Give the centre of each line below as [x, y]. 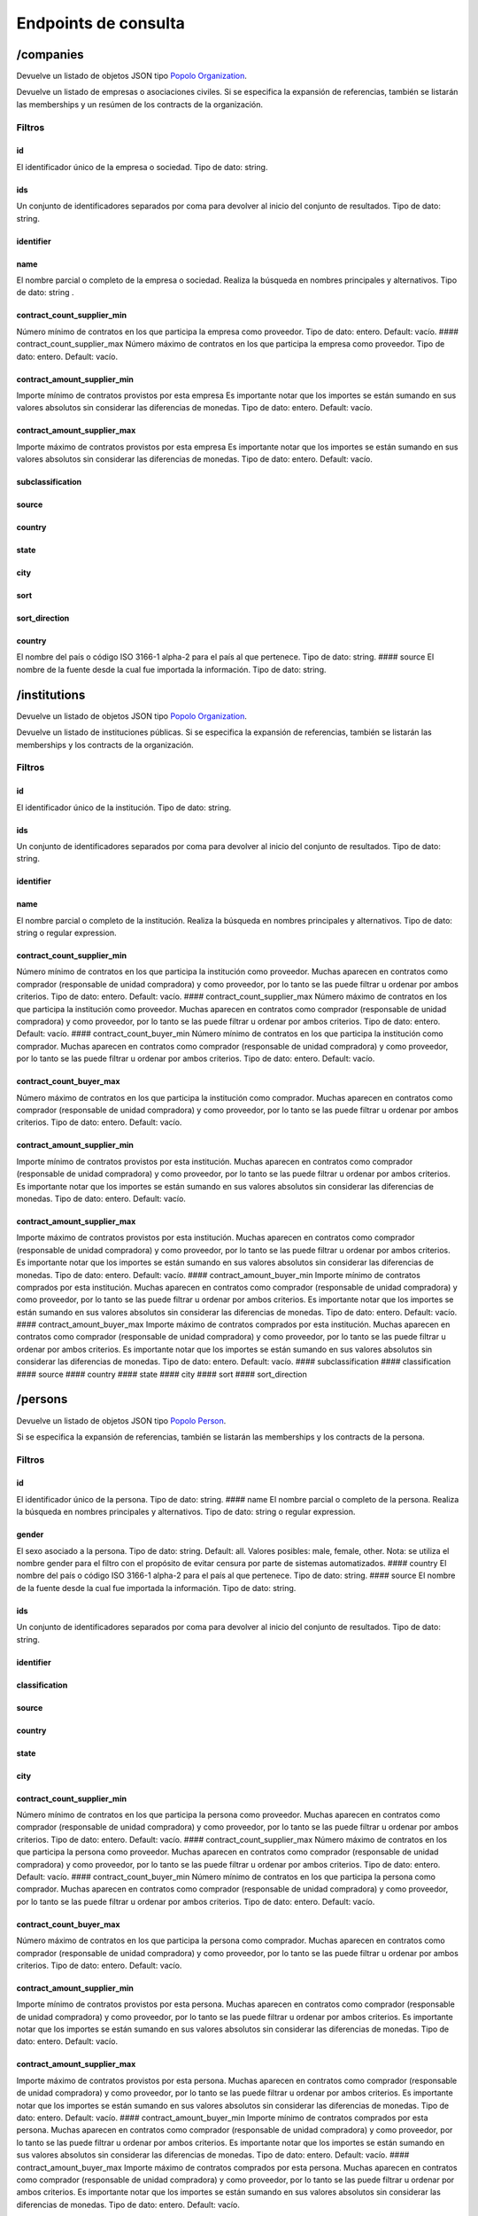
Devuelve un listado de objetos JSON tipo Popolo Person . [121, 1420]
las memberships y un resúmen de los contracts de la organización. [140, 104]
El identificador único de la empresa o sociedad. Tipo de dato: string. [142, 167]
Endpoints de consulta [101, 23]
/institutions [51, 694]
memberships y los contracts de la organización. [105, 745]
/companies [50, 55]
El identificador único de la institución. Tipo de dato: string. [124, 808]
